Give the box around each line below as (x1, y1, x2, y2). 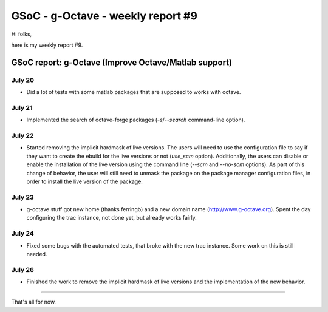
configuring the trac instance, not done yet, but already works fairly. (26, 214, 197, 222)
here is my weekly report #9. (11, 41, 83, 49)
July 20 (11, 76, 35, 84)
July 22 (11, 131, 34, 140)
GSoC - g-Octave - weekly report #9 (11, 9, 197, 22)
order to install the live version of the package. (26, 178, 143, 185)
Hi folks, (11, 30, 32, 38)
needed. (26, 251, 47, 257)
